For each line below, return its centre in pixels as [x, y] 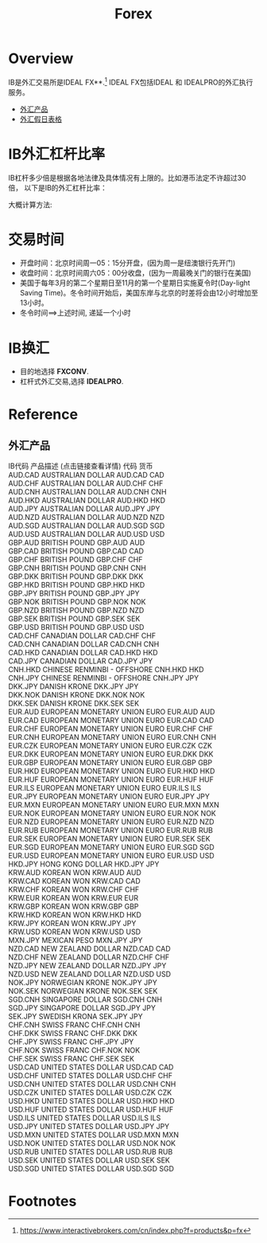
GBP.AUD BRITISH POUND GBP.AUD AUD [77, 543]
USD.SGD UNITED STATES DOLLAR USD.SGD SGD [91, 1169]
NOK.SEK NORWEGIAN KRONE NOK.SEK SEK [83, 991]
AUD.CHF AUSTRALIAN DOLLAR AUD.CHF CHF [86, 483]
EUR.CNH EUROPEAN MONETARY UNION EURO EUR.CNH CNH [112, 737]
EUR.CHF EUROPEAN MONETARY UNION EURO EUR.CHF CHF [110, 729]
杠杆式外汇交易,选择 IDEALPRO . [72, 381]
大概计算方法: [31, 205]
